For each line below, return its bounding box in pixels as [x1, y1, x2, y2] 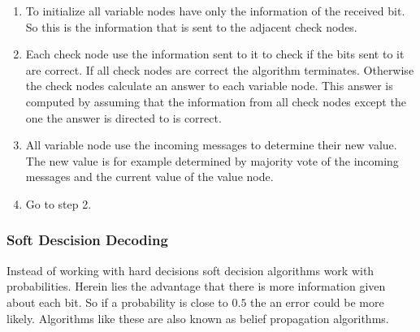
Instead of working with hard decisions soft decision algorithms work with [6, 261, 375, 278]
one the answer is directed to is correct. [25, 109, 222, 126]
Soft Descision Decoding [6, 230, 168, 250]
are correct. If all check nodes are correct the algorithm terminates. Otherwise [25, 61, 414, 78]
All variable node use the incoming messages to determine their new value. [25, 136, 397, 153]
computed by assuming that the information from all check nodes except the [25, 93, 406, 110]
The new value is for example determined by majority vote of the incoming [25, 152, 399, 169]
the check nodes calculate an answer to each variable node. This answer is [25, 77, 393, 94]
